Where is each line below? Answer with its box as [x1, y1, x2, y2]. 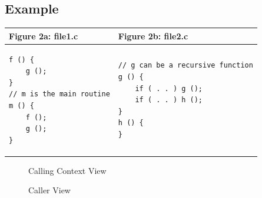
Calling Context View [28, 164, 107, 176]
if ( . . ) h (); [135, 96, 203, 105]
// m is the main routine [9, 90, 110, 99]
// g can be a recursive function [118, 61, 253, 70]
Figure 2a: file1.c [9, 29, 78, 42]
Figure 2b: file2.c [118, 29, 188, 42]
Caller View [28, 184, 71, 196]
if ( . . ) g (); [135, 84, 203, 93]
